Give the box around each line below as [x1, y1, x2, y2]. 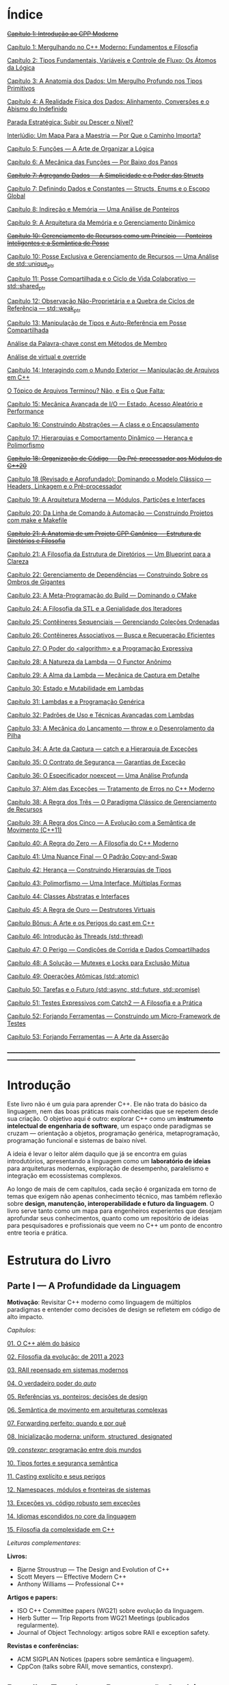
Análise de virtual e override [7, 353, 87, 361]
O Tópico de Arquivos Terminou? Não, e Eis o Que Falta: [7, 386, 165, 395]
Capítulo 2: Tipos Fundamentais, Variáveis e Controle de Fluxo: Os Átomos [7, 56, 217, 65]
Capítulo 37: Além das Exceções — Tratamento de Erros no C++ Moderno [7, 785, 215, 793]
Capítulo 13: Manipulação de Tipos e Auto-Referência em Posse [7, 319, 187, 327]
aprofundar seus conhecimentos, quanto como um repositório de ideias [7, 1214, 209, 1222]
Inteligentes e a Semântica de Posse [7, 239, 109, 247]
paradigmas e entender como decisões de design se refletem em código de [7, 1305, 221, 1314]
